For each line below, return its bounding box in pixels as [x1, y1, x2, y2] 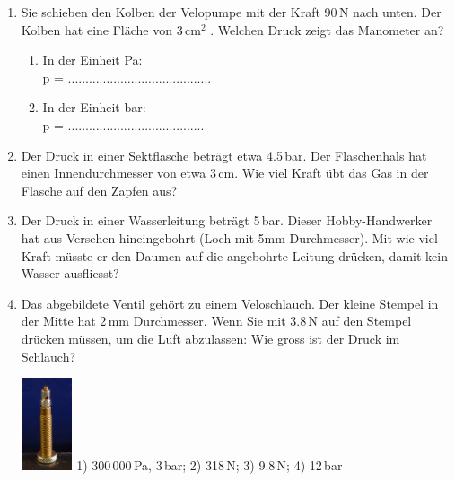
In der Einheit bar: [42, 98, 146, 117]
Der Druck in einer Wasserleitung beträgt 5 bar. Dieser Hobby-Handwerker [21, 211, 433, 230]
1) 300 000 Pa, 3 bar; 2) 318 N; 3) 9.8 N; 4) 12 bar [76, 456, 343, 475]
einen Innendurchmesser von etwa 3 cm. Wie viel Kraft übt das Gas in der [21, 163, 429, 182]
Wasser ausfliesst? [21, 264, 119, 283]
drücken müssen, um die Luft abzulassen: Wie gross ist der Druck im [21, 328, 400, 347]
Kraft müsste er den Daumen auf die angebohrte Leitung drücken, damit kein [21, 246, 448, 265]
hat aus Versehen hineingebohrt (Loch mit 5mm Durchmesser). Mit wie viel [21, 228, 438, 247]
